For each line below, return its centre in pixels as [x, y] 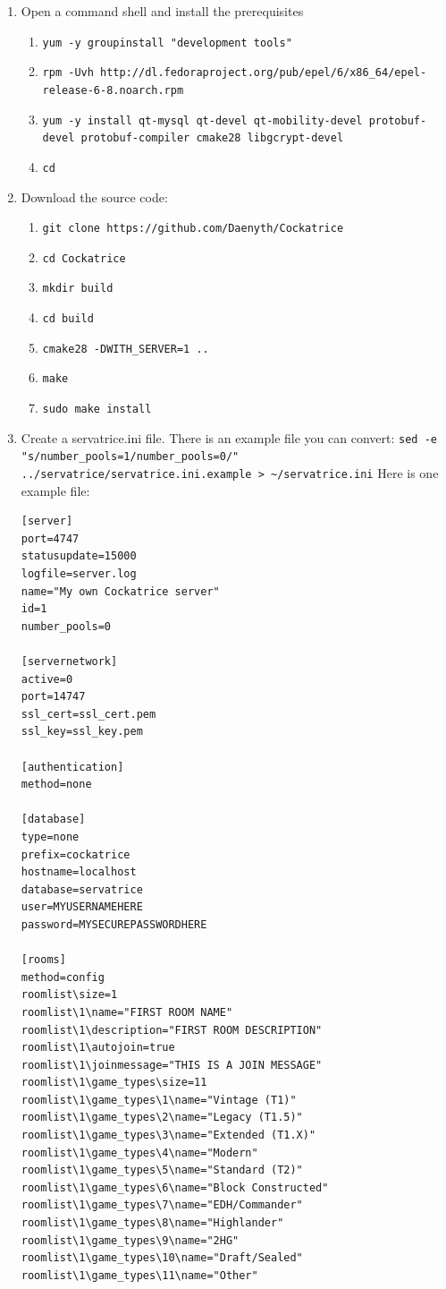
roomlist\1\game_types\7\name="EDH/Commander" [162, 1205]
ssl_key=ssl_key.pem [82, 732]
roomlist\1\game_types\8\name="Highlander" [152, 1223]
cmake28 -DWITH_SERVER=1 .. [126, 349]
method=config [63, 977]
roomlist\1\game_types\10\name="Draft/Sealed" [162, 1258]
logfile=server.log [79, 574]
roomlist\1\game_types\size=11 [114, 1083]
